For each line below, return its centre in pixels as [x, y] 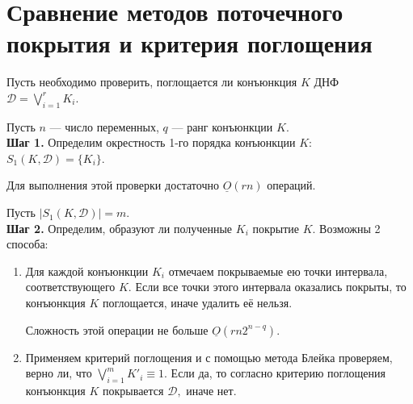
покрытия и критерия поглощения [190, 43]
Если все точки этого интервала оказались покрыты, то [271, 287]
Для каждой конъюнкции [87, 271]
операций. [291, 185]
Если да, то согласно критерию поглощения [278, 373]
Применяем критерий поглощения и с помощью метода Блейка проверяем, [209, 357]
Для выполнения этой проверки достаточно [113, 185]
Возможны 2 [350, 228]
